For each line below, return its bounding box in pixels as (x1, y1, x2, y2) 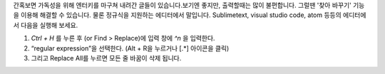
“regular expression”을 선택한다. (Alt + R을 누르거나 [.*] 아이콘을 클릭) (31, 43, 230, 53)
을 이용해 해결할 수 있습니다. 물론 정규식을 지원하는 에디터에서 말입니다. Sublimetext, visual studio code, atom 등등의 (13, 11, 342, 19)
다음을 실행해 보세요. (20, 21, 78, 29)
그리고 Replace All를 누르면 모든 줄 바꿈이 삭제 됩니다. (31, 53, 182, 62)
